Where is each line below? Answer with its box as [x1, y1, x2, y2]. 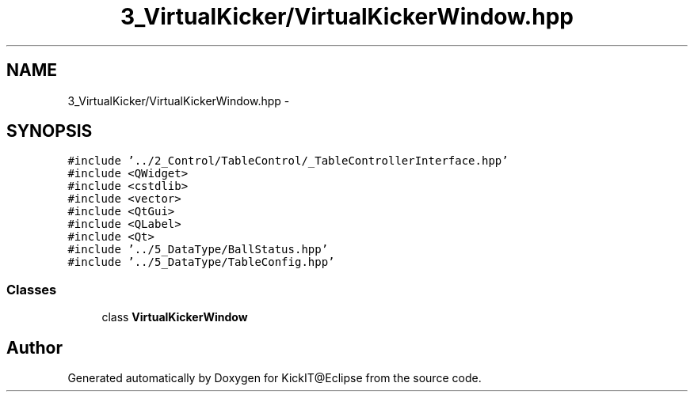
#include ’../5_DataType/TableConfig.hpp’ [67, 256, 335, 269]
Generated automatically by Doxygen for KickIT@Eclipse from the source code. [67, 371, 482, 385]
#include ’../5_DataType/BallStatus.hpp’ [67, 243, 329, 256]
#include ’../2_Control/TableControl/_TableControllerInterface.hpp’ [67, 154, 509, 168]
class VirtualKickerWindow [101, 310, 248, 324]
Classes [6, 281, 57, 298]
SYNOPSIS [6, 121, 93, 142]
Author [6, 337, 63, 358]
